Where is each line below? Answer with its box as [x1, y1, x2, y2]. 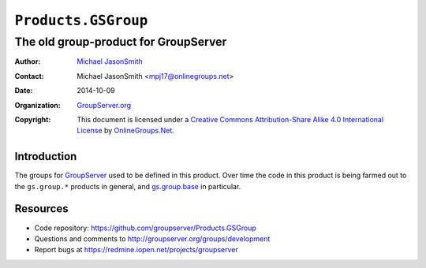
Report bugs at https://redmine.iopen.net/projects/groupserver [34, 245, 238, 255]
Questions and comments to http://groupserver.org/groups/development [34, 233, 271, 244]
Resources [14, 202, 69, 216]
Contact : [14, 71, 45, 80]
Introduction [14, 150, 77, 163]
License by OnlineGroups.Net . [77, 126, 175, 136]
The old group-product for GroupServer [14, 35, 227, 49]
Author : [14, 57, 41, 66]
